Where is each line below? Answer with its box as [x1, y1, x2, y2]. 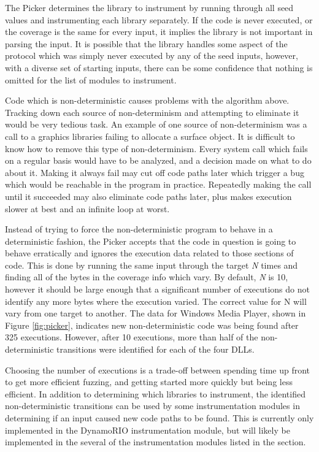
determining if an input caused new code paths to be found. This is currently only [5, 412, 314, 424]
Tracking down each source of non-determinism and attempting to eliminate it [5, 105, 299, 118]
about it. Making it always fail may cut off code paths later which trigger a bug [5, 166, 304, 178]
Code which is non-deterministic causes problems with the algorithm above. [5, 94, 290, 107]
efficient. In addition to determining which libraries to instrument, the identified [5, 387, 306, 400]
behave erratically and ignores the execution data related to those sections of [5, 247, 294, 259]
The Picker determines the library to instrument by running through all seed [5, 1, 294, 13]
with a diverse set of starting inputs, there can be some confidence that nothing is [5, 61, 313, 74]
